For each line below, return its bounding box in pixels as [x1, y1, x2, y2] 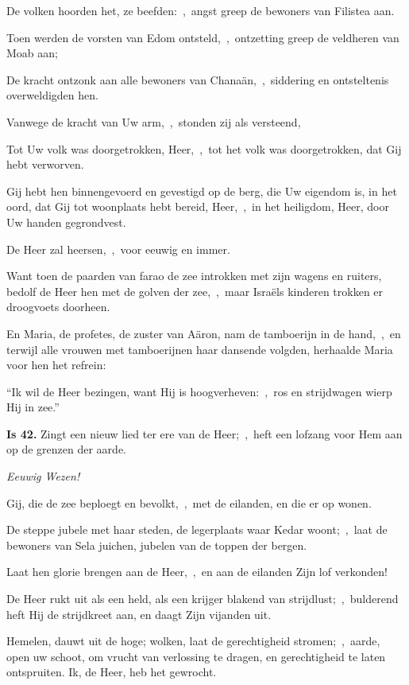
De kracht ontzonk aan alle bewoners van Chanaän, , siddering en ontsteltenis [6, 71, 389, 88]
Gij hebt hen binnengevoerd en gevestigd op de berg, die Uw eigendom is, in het [6, 182, 397, 199]
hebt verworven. [6, 156, 84, 173]
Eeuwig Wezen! [6, 468, 80, 485]
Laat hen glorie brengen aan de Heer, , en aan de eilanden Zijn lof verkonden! [6, 563, 388, 580]
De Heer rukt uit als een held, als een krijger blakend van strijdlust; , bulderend [6, 590, 399, 607]
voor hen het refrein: [6, 356, 106, 373]
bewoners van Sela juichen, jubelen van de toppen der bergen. [6, 536, 307, 553]
